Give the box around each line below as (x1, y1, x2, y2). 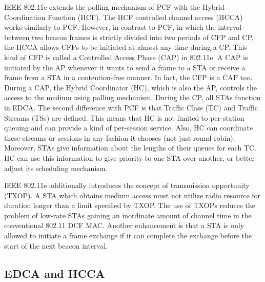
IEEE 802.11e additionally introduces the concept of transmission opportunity (4, 180, 250, 191)
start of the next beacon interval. (4, 240, 108, 251)
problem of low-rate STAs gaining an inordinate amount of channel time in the (4, 210, 252, 220)
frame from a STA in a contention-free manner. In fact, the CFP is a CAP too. (4, 72, 253, 83)
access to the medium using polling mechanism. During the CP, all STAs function (4, 92, 261, 103)
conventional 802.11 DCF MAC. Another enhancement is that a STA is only (4, 220, 244, 231)
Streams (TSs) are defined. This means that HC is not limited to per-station (4, 112, 244, 123)
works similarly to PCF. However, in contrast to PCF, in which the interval (4, 22, 242, 32)
